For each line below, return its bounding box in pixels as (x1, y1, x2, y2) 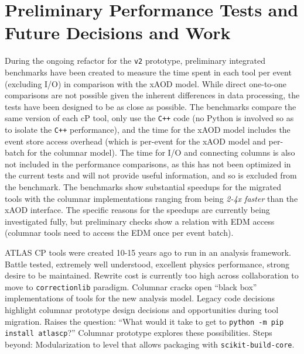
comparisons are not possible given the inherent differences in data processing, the (5, 89, 300, 101)
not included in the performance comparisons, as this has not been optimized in (5, 157, 291, 170)
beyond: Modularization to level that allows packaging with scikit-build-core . (5, 338, 295, 350)
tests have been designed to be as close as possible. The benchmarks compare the (5, 100, 296, 112)
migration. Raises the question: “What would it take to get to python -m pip (5, 315, 284, 327)
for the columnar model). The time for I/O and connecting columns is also (27, 146, 295, 159)
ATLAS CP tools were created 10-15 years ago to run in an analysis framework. (5, 246, 291, 258)
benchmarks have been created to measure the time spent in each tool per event (5, 66, 292, 78)
